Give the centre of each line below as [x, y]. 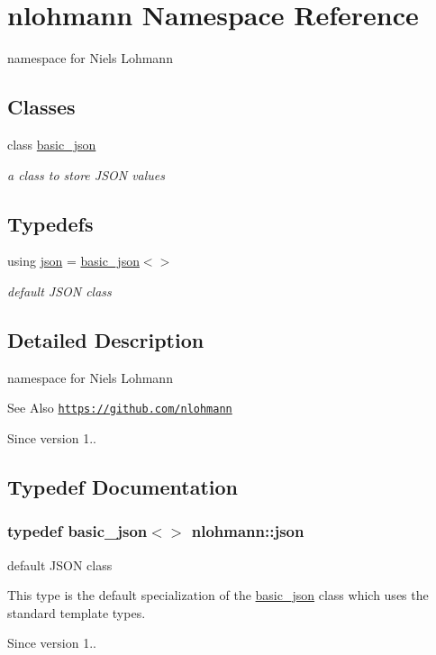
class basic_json [52, 144]
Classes [41, 107]
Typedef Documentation [123, 486]
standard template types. [77, 612]
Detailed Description [106, 339]
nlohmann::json [248, 531]
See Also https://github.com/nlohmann [120, 408]
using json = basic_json [73, 261]
